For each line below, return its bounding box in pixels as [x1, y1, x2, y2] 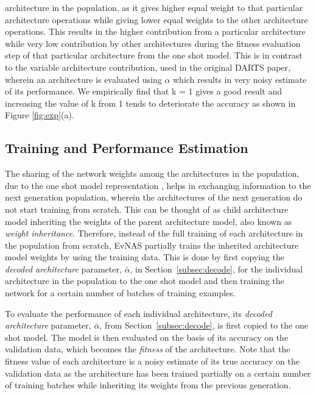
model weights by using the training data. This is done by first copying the [5, 251, 284, 263]
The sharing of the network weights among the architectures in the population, [5, 167, 300, 180]
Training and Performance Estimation [5, 138, 248, 157]
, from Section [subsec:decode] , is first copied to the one [99, 319, 308, 332]
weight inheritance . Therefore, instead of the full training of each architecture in [5, 227, 303, 240]
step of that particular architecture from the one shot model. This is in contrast [5, 49, 303, 62]
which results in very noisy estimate [173, 73, 307, 85]
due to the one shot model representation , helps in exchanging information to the [5, 179, 311, 191]
